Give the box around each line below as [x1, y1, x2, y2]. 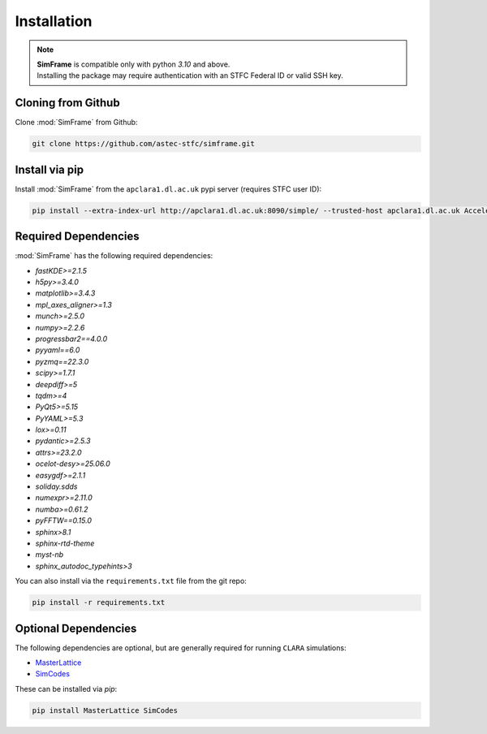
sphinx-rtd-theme [35, 538, 95, 548]
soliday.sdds [35, 481, 78, 491]
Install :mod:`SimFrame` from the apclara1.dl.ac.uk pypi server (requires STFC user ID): [15, 183, 322, 194]
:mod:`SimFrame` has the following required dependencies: [15, 251, 213, 261]
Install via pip [15, 162, 84, 176]
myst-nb [35, 550, 64, 559]
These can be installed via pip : [15, 684, 118, 693]
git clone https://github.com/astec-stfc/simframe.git [32, 139, 255, 149]
